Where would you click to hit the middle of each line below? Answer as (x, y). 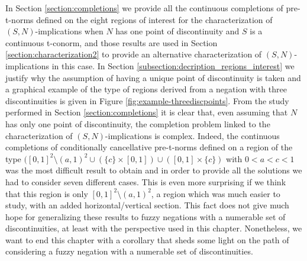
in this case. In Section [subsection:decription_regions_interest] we (173, 65)
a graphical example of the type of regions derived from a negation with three (146, 89)
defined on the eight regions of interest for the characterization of (154, 19)
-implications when (69, 31)
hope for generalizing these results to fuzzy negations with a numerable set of (146, 216)
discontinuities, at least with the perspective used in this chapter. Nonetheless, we (154, 228)
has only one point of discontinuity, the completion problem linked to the (138, 123)
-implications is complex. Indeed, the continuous (192, 135)
